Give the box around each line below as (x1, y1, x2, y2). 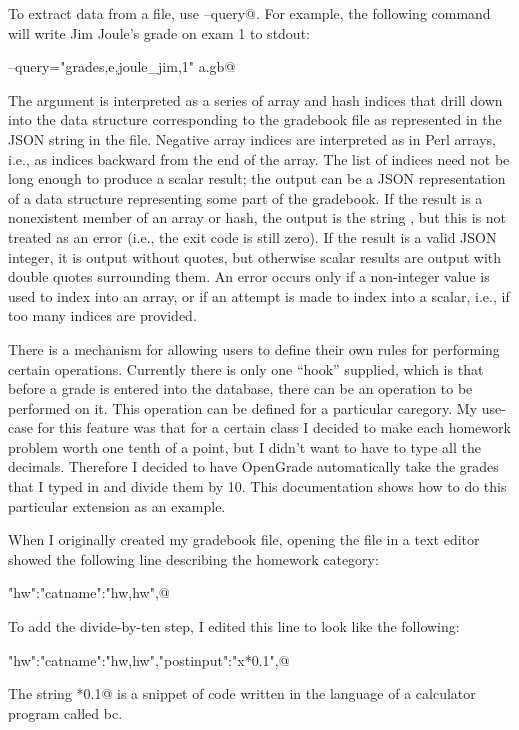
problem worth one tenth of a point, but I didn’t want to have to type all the (8, 436, 481, 457)
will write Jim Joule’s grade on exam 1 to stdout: (8, 22, 310, 43)
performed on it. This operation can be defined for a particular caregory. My (8, 397, 478, 418)
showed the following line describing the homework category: (8, 548, 379, 569)
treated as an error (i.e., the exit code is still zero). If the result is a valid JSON (8, 226, 497, 247)
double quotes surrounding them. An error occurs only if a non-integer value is (8, 266, 490, 287)
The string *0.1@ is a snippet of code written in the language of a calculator (8, 683, 476, 704)
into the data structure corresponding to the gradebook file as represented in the (8, 109, 502, 130)
